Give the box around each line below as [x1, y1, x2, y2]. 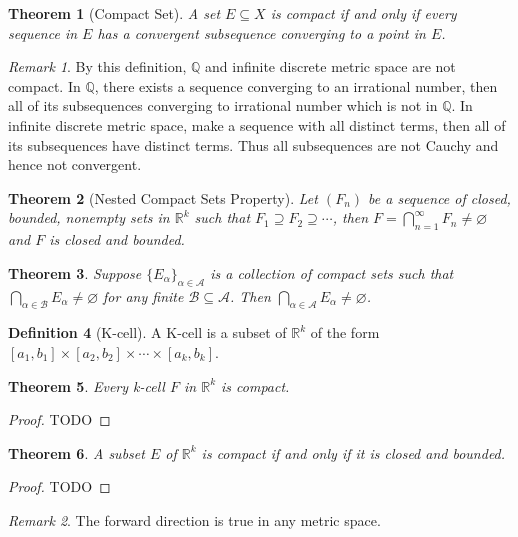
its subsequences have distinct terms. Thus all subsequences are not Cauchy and [8, 134, 499, 155]
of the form [310, 322, 380, 343]
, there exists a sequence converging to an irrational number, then [94, 75, 498, 96]
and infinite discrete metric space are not [205, 56, 456, 77]
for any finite [103, 285, 184, 306]
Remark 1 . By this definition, [8, 56, 187, 77]
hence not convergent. [8, 154, 142, 175]
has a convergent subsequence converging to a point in [97, 22, 426, 43]
